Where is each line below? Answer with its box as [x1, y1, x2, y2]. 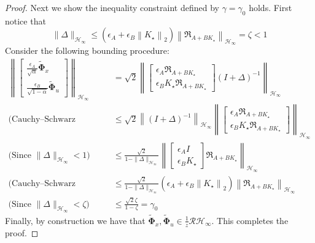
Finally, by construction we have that [5, 214, 146, 226]
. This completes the [211, 214, 289, 226]
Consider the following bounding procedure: [5, 44, 169, 57]
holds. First [249, 1, 292, 13]
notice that [5, 14, 46, 27]
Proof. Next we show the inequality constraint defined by [5, 1, 219, 13]
